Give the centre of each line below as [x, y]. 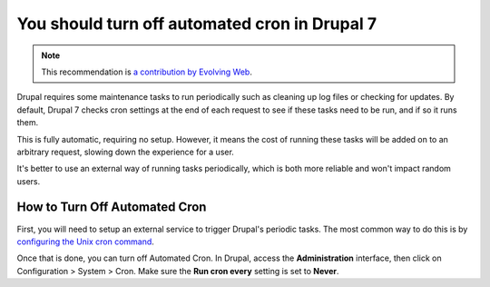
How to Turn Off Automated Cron [112, 208]
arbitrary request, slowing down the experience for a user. [126, 152]
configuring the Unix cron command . [85, 242]
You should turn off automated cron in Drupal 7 [196, 24]
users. [29, 181]
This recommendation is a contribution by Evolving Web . [147, 72]
